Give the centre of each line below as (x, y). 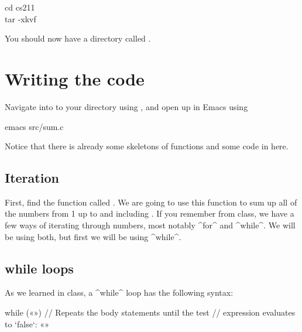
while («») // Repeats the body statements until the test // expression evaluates (150, 312)
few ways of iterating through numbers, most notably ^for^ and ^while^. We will (150, 225)
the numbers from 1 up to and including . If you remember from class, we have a (150, 213)
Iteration (32, 178)
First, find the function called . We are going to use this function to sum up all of (151, 202)
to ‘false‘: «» (27, 324)
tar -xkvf (20, 18)
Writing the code (75, 78)
